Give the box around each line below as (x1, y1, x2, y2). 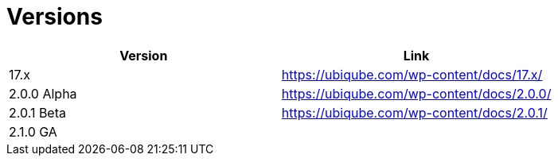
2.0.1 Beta (9, 104, 66, 121)
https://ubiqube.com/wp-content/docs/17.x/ (281, 66, 543, 83)
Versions (6, 3, 103, 30)
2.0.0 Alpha (9, 85, 77, 102)
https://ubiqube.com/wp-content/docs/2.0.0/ (281, 85, 552, 102)
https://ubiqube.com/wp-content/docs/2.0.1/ (281, 104, 548, 121)
